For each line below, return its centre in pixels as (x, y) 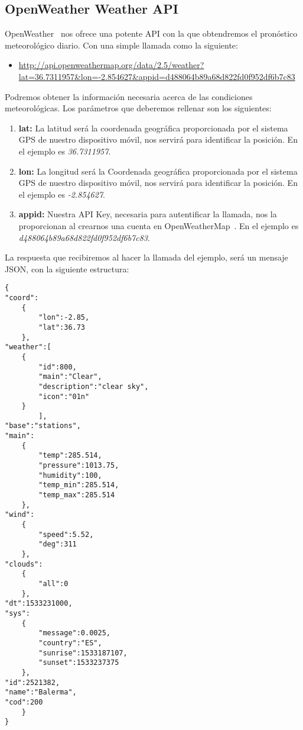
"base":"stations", (43, 426)
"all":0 (53, 583)
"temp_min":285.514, (79, 485)
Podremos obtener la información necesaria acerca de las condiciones (129, 96)
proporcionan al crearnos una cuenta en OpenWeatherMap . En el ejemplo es (159, 225)
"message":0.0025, (74, 633)
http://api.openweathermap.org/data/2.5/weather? (111, 65)
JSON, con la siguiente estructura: (67, 268)
